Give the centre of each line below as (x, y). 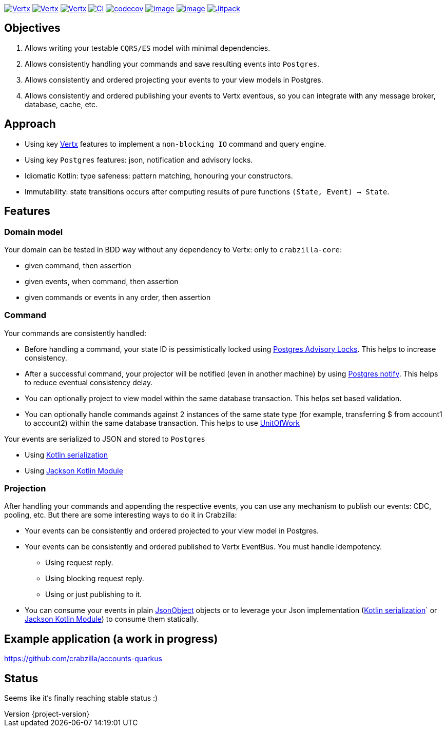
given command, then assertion (78, 265)
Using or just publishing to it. (94, 595)
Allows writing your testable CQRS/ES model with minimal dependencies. (148, 48)
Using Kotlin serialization (66, 455)
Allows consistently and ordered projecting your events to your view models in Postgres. (174, 80)
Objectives (32, 28)
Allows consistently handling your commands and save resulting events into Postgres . (172, 64)
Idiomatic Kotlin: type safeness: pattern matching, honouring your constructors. (159, 175)
